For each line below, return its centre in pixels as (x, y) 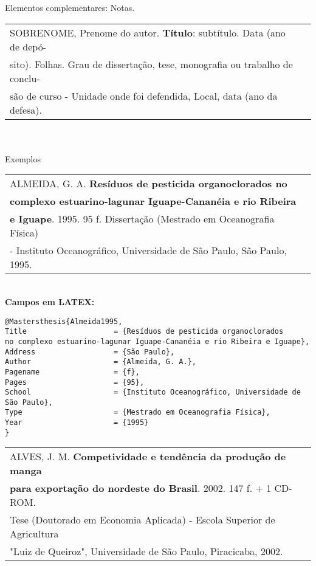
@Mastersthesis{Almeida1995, (64, 321)
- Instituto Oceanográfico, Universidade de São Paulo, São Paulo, (148, 250)
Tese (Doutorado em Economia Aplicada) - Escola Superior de (143, 520)
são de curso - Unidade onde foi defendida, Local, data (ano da (144, 95)
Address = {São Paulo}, (90, 352)
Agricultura (34, 534)
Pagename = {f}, (72, 372)
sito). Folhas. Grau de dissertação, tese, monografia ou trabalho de (151, 64)
